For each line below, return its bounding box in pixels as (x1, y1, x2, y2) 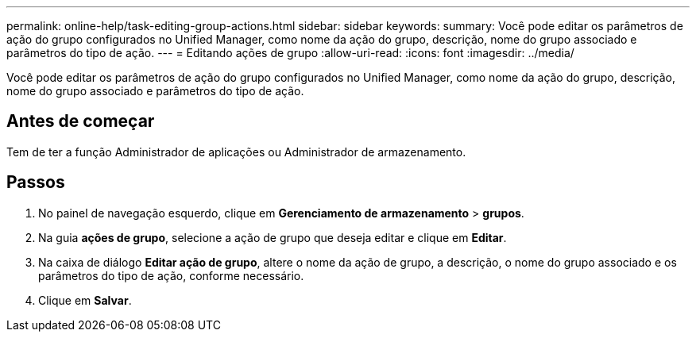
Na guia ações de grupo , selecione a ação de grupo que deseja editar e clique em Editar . (38, 230, 507, 244)
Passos (6, 172, 65, 193)
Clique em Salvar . (38, 293, 132, 307)
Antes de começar (6, 111, 155, 132)
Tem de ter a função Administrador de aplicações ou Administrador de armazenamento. (6, 144, 466, 159)
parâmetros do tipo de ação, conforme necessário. (38, 268, 304, 282)
